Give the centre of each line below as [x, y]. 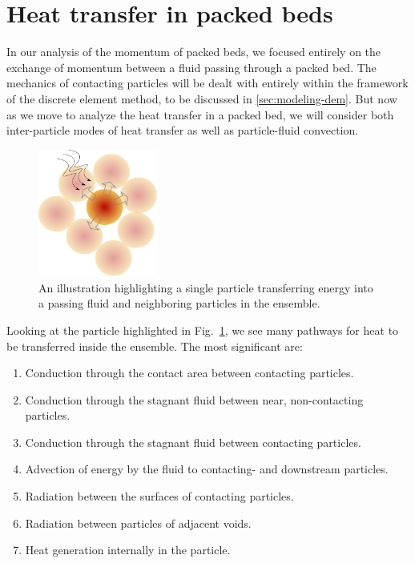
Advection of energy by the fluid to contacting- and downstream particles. [207, 469]
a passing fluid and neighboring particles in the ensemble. [179, 303]
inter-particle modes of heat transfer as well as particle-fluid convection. [183, 130]
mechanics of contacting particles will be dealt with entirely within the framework [207, 83]
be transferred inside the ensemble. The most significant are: [155, 346]
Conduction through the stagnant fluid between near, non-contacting [194, 399]
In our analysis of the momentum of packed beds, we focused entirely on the [194, 52]
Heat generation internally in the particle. [128, 550]
